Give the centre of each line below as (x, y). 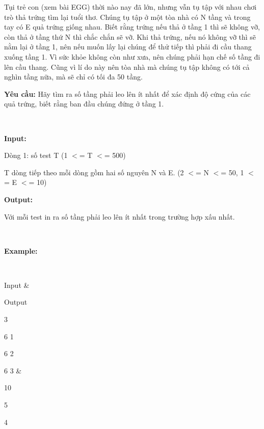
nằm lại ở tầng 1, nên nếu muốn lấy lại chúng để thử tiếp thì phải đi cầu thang (128, 47)
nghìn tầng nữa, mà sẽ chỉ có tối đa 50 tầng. (73, 77)
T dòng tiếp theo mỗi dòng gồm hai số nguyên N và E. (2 (94, 172)
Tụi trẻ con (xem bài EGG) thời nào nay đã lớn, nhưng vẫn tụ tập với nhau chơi (130, 7)
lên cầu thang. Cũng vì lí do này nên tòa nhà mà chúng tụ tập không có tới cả (127, 66)
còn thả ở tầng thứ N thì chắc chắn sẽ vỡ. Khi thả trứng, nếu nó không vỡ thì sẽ (130, 36)
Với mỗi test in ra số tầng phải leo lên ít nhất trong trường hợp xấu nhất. (120, 216)
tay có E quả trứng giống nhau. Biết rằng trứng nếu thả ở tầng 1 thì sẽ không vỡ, (132, 27)
